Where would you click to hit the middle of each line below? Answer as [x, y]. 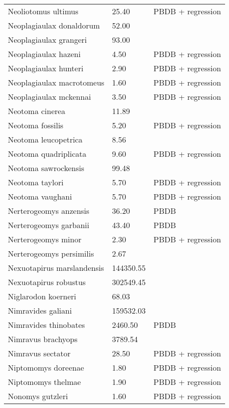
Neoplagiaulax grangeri [48, 40]
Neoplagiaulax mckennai [50, 97]
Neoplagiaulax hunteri [46, 68]
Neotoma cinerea [37, 111]
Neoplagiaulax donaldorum [54, 25]
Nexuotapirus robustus [47, 282]
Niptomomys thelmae [44, 382]
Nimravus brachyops [43, 339]
